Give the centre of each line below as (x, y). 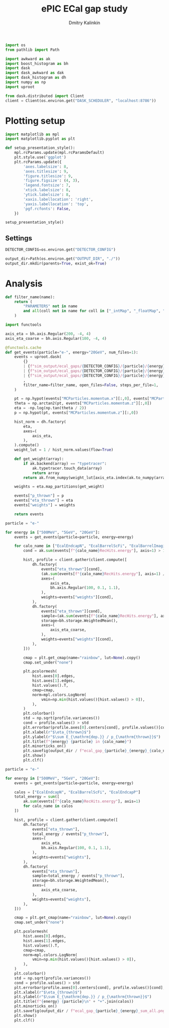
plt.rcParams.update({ (38, 162)
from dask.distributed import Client (45, 96)
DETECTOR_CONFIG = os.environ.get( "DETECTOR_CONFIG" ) (60, 250)
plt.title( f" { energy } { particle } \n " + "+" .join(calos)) (74, 1002)
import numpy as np (26, 82)
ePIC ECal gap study (84, 9)
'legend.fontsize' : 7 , (47, 185)
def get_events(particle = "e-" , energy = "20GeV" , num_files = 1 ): (72, 352)
